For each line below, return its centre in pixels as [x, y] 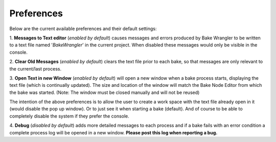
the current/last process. [35, 68]
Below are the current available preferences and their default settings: [83, 29]
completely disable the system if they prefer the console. [70, 116]
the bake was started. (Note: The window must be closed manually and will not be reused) [105, 92]
